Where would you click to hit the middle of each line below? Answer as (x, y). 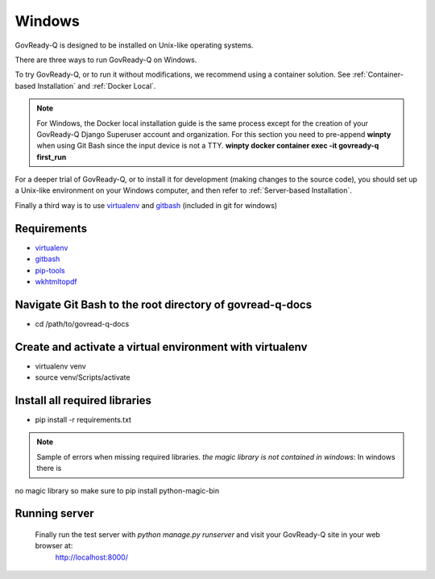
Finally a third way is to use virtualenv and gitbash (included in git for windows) (146, 205)
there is (49, 469)
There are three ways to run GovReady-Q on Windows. (106, 60)
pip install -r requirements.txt (83, 420)
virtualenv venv (60, 366)
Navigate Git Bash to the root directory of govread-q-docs (164, 304)
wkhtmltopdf (56, 281)
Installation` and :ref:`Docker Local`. (97, 85)
